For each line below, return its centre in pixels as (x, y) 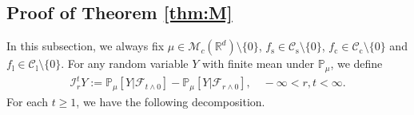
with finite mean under (259, 63)
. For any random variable (125, 63)
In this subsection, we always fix (86, 46)
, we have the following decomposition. (171, 101)
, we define (356, 63)
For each (27, 101)
